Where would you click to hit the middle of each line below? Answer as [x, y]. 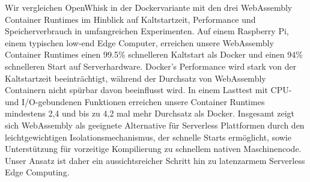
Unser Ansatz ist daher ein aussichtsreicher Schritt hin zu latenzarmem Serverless [155, 160]
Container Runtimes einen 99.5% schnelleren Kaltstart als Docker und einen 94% [154, 54]
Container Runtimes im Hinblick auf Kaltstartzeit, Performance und [130, 19]
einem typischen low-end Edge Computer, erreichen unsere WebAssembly [139, 42]
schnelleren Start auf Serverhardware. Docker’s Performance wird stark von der [151, 66]
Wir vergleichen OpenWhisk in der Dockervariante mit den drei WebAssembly [149, 7]
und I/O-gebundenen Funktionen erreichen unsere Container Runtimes [135, 101]
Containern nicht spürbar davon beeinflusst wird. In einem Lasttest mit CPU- [148, 90]
